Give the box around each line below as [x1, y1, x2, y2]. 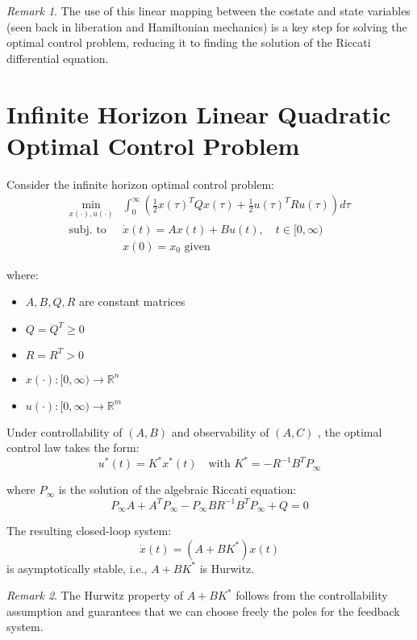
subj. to [69, 224, 106, 236]
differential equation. [6, 49, 109, 66]
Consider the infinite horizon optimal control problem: [6, 175, 274, 192]
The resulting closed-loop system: [6, 522, 172, 539]
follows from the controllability [236, 587, 388, 604]
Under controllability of [6, 423, 123, 440]
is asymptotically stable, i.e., [6, 559, 148, 576]
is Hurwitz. [199, 559, 255, 576]
